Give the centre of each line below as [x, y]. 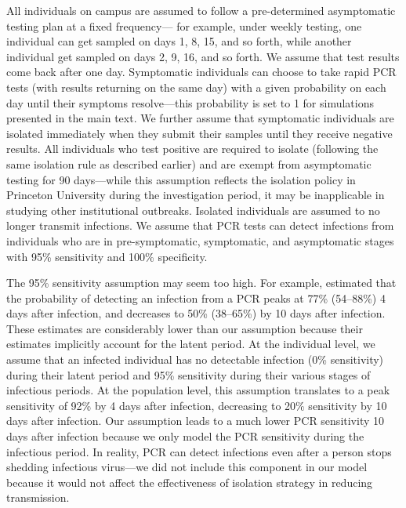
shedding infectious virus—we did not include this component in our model [187, 467]
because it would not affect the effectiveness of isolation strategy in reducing [190, 482]
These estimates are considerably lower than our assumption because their [185, 328]
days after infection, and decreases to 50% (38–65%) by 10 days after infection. [196, 313]
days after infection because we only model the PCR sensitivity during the [185, 436]
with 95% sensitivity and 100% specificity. [107, 256]
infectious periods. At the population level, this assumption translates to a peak [198, 390]
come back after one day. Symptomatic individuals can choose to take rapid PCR [201, 72]
